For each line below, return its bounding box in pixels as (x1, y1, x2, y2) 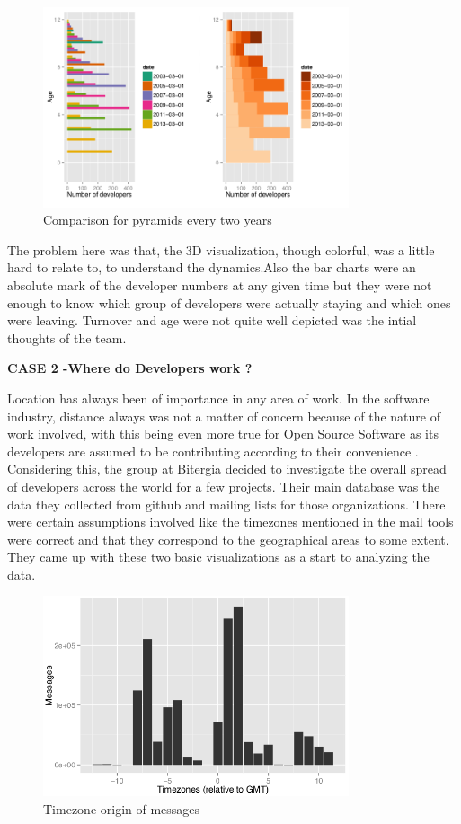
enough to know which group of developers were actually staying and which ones (7, 293, 451, 312)
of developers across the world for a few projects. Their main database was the (7, 476, 440, 495)
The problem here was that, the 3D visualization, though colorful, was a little (7, 240, 435, 259)
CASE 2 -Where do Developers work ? (7, 359, 253, 377)
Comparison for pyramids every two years (43, 210, 272, 229)
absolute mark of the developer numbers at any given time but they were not (7, 275, 432, 294)
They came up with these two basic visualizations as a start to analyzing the (7, 547, 430, 566)
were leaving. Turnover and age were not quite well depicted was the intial (7, 311, 417, 330)
